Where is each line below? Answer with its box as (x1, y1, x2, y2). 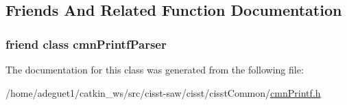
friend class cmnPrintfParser (5, 35, 167, 52)
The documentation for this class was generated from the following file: (5, 62, 304, 76)
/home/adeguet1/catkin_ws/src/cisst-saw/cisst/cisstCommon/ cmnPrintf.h (5, 85, 321, 100)
